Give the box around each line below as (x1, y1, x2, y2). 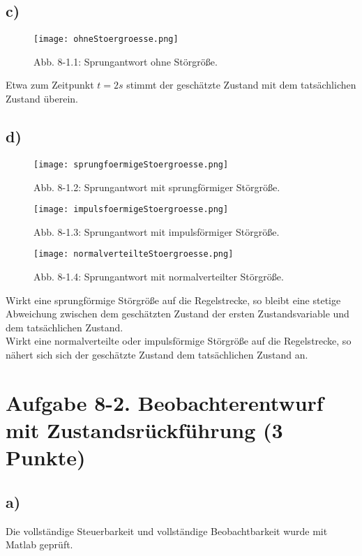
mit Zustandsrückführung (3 (6, 415, 283, 444)
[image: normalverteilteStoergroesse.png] (33, 249, 234, 260)
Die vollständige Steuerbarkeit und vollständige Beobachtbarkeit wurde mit (6, 523, 328, 538)
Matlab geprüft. (6, 537, 73, 552)
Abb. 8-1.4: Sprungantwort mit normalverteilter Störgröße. (33, 269, 284, 283)
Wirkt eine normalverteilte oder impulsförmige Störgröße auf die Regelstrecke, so (6, 333, 352, 348)
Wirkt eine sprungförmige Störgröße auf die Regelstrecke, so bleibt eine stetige (6, 292, 341, 307)
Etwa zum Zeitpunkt (6, 77, 94, 92)
